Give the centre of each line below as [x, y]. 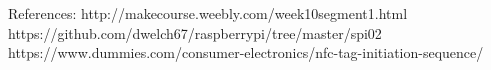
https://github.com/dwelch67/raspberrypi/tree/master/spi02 [195, 32]
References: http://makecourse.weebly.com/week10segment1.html [208, 13]
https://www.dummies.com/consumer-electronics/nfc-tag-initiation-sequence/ [246, 52]
